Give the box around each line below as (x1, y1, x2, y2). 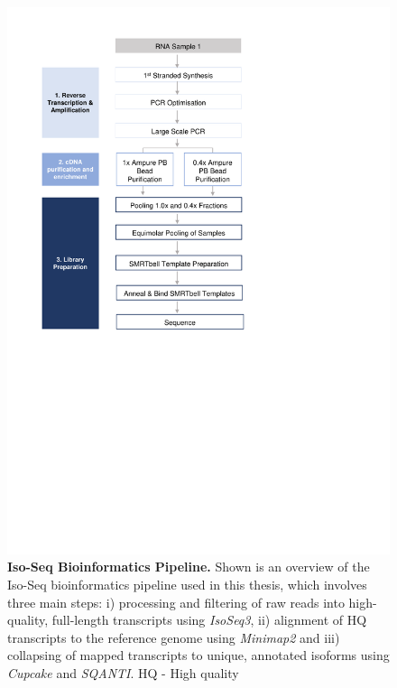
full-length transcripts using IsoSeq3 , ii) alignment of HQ (51, 610, 367, 629)
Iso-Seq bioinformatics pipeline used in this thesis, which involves (7, 574, 367, 593)
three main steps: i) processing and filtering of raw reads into (7, 592, 345, 611)
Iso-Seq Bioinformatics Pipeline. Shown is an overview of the (7, 557, 370, 576)
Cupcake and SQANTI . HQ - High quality (7, 663, 239, 682)
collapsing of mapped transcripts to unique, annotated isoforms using (7, 646, 390, 665)
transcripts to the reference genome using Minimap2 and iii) (7, 628, 340, 646)
